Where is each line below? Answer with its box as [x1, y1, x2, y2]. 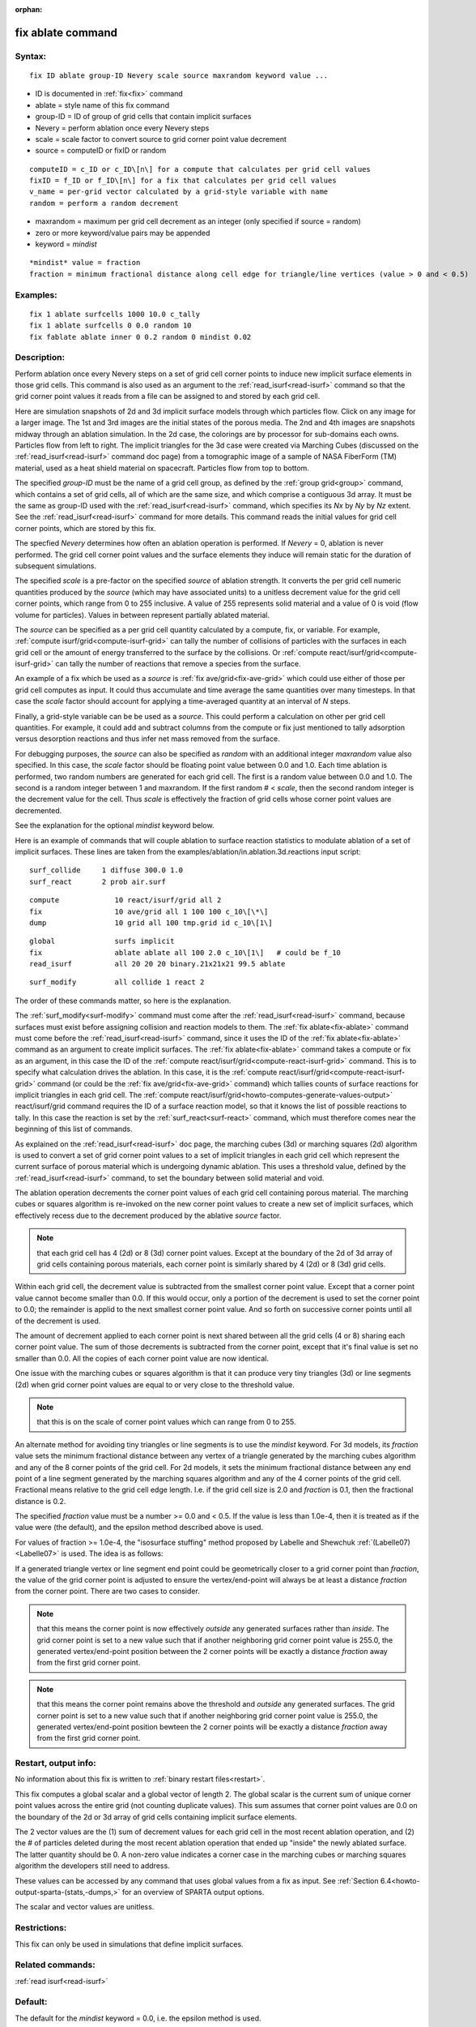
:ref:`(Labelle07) [356, 1537, 410, 1547]
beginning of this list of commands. [15, 1124, 133, 1134]
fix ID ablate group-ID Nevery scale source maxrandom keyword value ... [29, 71, 329, 80]
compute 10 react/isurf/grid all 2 [29, 896, 222, 905]
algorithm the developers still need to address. [15, 1861, 170, 1871]
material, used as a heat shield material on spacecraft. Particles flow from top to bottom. [15, 463, 309, 473]
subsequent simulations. [15, 560, 97, 571]
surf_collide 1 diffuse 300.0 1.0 [29, 866, 184, 875]
